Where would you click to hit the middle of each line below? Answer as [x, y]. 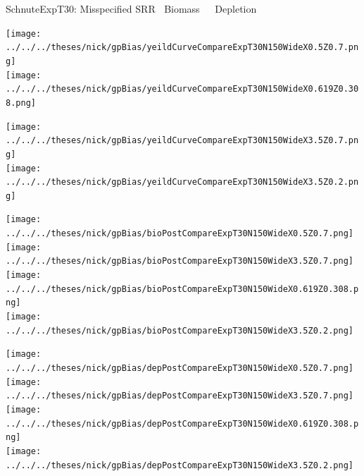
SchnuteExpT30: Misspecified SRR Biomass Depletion [131, 8]
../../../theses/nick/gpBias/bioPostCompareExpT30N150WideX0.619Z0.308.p [182, 289]
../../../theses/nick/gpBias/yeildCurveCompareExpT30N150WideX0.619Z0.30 [182, 89]
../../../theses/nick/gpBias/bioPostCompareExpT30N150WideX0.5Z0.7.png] [180, 234]
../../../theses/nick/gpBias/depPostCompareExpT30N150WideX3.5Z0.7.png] [180, 396]
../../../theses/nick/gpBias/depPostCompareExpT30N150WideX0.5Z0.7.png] [180, 368]
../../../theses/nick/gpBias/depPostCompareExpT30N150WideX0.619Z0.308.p [182, 423]
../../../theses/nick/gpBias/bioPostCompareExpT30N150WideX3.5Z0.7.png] [180, 261]
